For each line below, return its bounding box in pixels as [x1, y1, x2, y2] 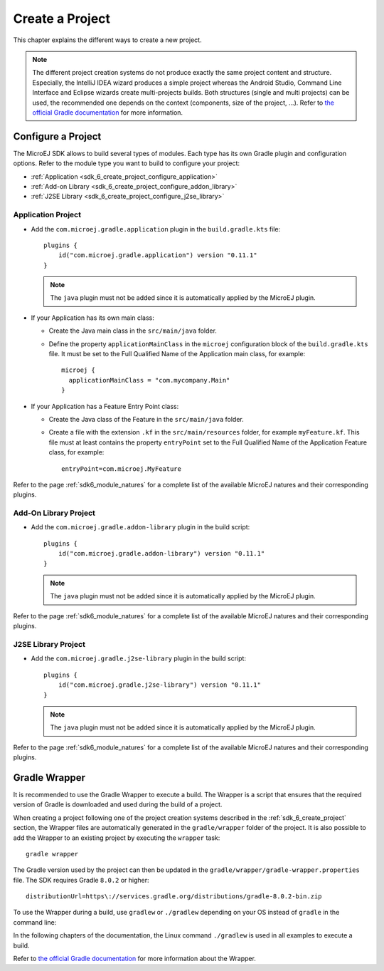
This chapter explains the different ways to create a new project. [13, 36, 202, 44]
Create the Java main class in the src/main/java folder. [48, 326, 217, 335]
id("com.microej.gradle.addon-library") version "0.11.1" [58, 549, 265, 558]
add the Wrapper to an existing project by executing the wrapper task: [13, 834, 220, 842]
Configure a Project [13, 130, 102, 142]
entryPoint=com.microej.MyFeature [61, 464, 181, 473]
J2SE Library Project [13, 639, 85, 649]
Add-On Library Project [13, 508, 96, 518]
